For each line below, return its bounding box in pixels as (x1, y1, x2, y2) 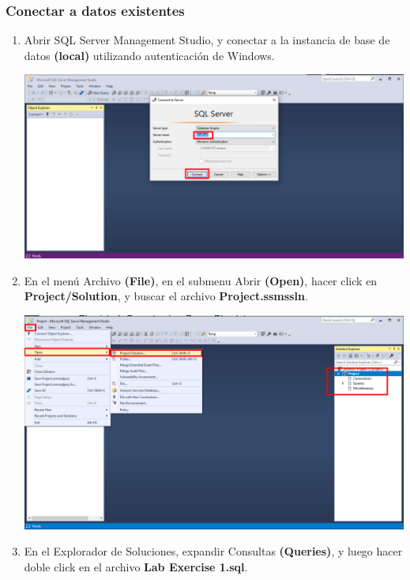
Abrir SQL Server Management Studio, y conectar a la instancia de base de (24, 32, 390, 48)
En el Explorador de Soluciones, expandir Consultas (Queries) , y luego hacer (24, 543, 403, 559)
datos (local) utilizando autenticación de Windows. (24, 47, 275, 63)
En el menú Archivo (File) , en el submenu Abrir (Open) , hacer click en (24, 272, 378, 288)
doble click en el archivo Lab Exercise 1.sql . (24, 559, 248, 575)
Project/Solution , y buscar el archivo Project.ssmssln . (24, 288, 308, 304)
